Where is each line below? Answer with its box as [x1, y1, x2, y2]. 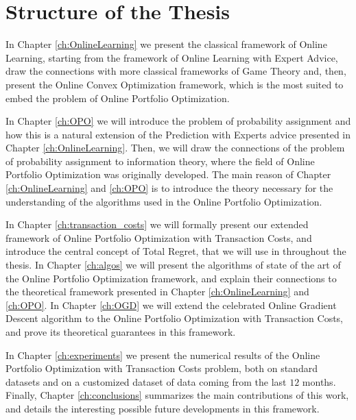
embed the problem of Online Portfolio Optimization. [5, 90, 230, 105]
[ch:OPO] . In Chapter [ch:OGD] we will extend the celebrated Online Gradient [5, 297, 337, 312]
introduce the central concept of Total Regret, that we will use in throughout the [5, 244, 346, 258]
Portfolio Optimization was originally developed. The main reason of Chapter [5, 167, 331, 182]
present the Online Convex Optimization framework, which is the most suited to [5, 77, 344, 91]
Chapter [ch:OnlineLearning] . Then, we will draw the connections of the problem [5, 140, 345, 155]
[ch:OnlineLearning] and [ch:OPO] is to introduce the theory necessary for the [5, 181, 333, 195]
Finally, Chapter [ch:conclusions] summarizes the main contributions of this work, [5, 388, 349, 402]
